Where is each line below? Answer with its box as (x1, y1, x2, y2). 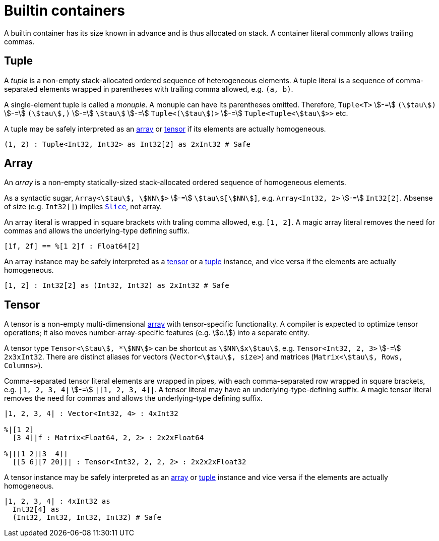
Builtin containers (4, 2, 125, 19)
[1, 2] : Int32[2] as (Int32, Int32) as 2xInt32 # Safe (4, 281, 229, 290)
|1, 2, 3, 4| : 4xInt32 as (4, 497, 110, 506)
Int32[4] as (12, 505, 59, 514)
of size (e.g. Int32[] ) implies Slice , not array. (4, 202, 162, 211)
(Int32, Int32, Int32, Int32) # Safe (12, 513, 161, 522)
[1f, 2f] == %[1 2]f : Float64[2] (4, 242, 140, 251)
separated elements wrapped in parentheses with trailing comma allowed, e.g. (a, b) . (4, 84, 293, 93)
